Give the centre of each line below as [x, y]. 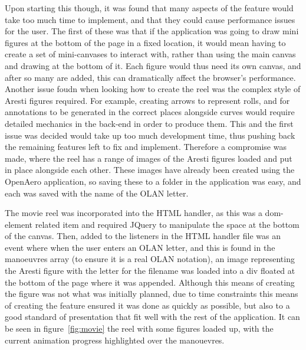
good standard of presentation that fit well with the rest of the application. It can [152, 317]
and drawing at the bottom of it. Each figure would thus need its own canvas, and [153, 65]
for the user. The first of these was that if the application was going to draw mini [152, 31]
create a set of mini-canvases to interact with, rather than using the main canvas [150, 54]
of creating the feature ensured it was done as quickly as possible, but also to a [147, 305]
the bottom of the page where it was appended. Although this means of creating [150, 282]
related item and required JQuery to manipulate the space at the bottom [167, 224]
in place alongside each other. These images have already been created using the [150, 170]
